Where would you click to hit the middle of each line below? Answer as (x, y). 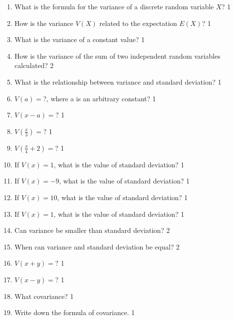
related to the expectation (138, 23)
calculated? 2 (34, 65)
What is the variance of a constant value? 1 (79, 39)
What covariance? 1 (44, 296)
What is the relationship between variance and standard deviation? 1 (118, 81)
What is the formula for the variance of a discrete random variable (114, 6)
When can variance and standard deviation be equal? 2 (97, 246)
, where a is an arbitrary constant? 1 (101, 98)
